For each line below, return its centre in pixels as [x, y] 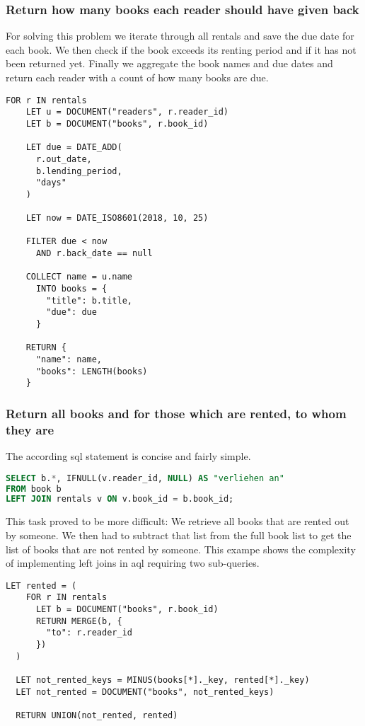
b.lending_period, [79, 171]
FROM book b [34, 489]
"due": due [71, 312]
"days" [51, 183]
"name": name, [69, 360]
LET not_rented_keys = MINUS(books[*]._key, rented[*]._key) [163, 680]
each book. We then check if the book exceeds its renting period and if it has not [181, 49]
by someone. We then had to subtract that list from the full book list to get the [179, 535]
